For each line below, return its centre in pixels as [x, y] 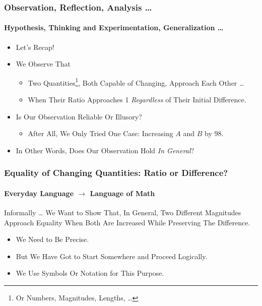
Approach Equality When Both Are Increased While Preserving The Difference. [127, 222]
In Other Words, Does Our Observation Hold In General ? [105, 150]
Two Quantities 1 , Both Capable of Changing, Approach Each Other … [136, 82]
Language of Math [122, 193]
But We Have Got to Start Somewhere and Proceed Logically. [112, 256]
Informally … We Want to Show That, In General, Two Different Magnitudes [123, 212]
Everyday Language [39, 193]
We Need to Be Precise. [52, 239]
